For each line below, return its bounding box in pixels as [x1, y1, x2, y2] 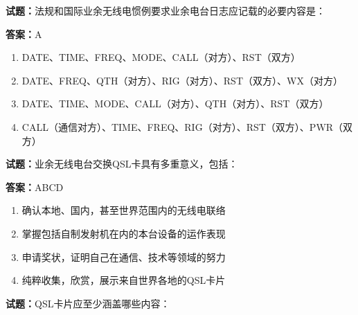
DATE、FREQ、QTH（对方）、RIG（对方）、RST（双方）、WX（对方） [21, 73, 343, 87]
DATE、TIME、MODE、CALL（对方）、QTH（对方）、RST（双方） [21, 96, 329, 111]
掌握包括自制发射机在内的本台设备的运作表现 [21, 226, 226, 240]
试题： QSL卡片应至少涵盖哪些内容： [6, 296, 170, 310]
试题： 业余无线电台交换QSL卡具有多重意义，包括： [6, 156, 238, 171]
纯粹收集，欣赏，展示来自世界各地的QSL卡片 [21, 273, 226, 287]
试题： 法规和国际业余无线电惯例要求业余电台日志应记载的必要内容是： [6, 3, 325, 17]
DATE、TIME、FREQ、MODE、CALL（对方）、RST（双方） [21, 50, 301, 64]
